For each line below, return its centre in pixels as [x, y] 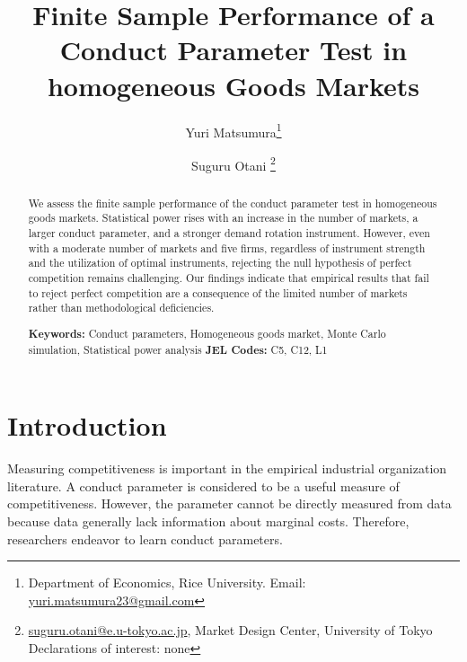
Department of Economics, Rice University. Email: [167, 583]
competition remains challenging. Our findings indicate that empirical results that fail [229, 278]
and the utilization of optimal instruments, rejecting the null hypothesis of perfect [220, 263]
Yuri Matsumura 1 [233, 130]
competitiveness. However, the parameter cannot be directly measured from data [229, 503]
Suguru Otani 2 [233, 163]
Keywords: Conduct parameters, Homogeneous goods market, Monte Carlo [207, 333]
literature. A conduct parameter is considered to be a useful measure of [203, 485]
